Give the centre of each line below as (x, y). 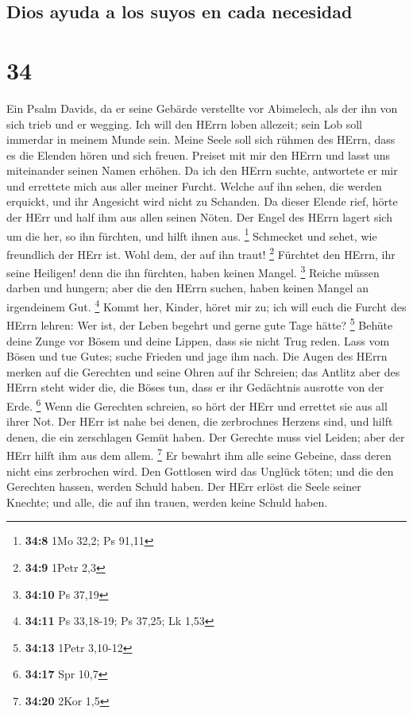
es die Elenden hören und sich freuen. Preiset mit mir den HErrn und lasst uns (199, 154)
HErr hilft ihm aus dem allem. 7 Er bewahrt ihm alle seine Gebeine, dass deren (199, 454)
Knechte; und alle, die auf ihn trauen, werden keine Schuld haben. (167, 502)
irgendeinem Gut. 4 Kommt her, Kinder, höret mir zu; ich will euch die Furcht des (206, 305)
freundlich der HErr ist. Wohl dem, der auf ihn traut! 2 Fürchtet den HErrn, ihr (201, 253)
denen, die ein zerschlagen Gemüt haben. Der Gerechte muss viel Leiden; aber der (206, 436)
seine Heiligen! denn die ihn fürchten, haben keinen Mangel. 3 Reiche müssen (193, 271)
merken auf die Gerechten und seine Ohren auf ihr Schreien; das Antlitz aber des (203, 371)
